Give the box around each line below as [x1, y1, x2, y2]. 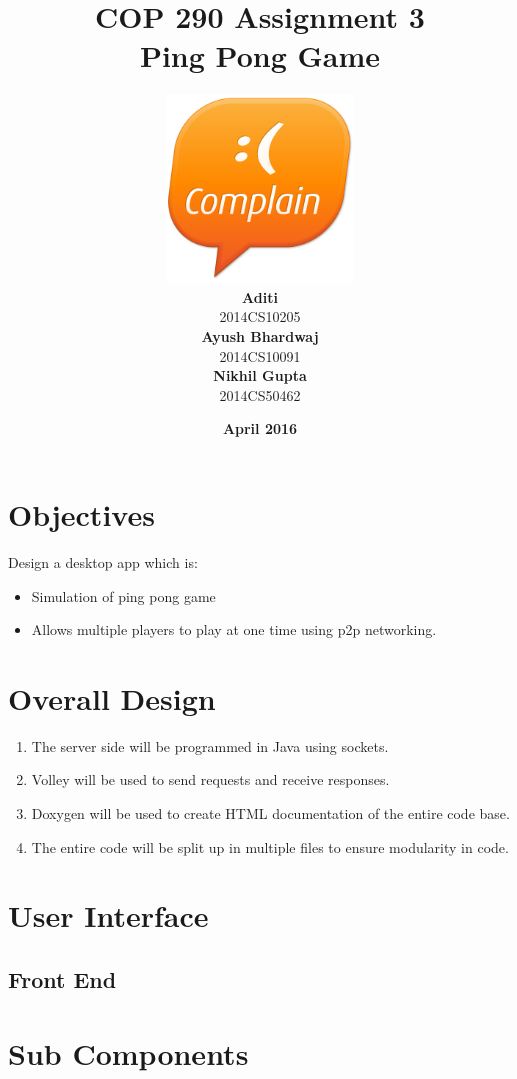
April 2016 [222, 418, 298, 439]
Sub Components [8, 1032, 249, 1073]
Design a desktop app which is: [8, 551, 198, 572]
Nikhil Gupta [213, 365, 307, 386]
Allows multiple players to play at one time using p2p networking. [31, 619, 437, 640]
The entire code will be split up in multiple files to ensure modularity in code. [31, 836, 509, 857]
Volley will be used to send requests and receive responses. [31, 769, 390, 790]
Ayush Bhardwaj [201, 326, 319, 347]
